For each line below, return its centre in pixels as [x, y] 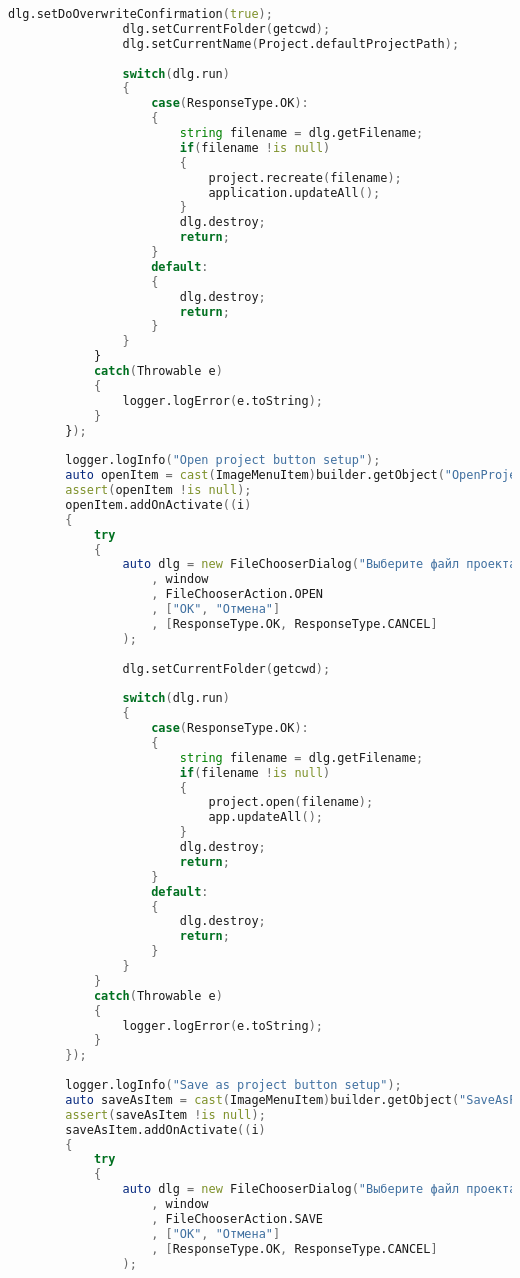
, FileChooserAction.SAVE [237, 1218]
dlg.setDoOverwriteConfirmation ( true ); [140, 14]
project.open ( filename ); [291, 802]
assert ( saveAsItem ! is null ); [165, 1114]
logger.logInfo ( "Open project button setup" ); [223, 460]
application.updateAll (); [294, 192]
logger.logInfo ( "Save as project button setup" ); [233, 1085]
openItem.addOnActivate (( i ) [158, 504]
